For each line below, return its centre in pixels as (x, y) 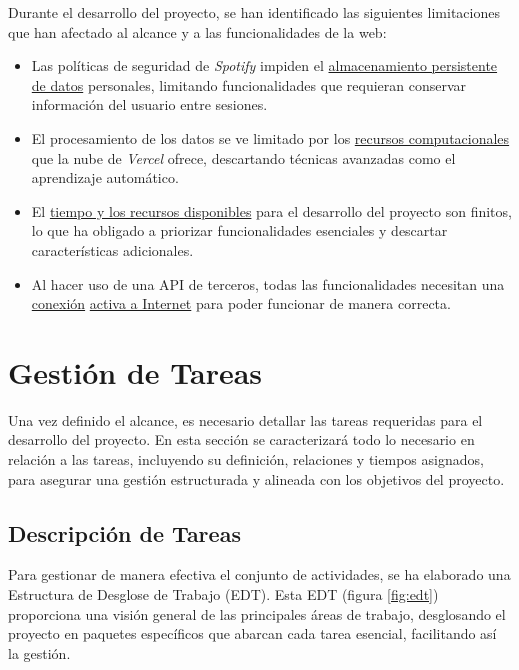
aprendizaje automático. (105, 177)
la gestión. (39, 652)
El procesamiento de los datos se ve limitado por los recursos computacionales (270, 137)
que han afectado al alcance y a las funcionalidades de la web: (197, 31)
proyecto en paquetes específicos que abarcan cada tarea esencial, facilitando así (252, 633)
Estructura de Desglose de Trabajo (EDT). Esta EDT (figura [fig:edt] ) (223, 594)
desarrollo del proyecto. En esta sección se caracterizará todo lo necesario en (241, 439)
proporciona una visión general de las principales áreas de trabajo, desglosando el (257, 613)
